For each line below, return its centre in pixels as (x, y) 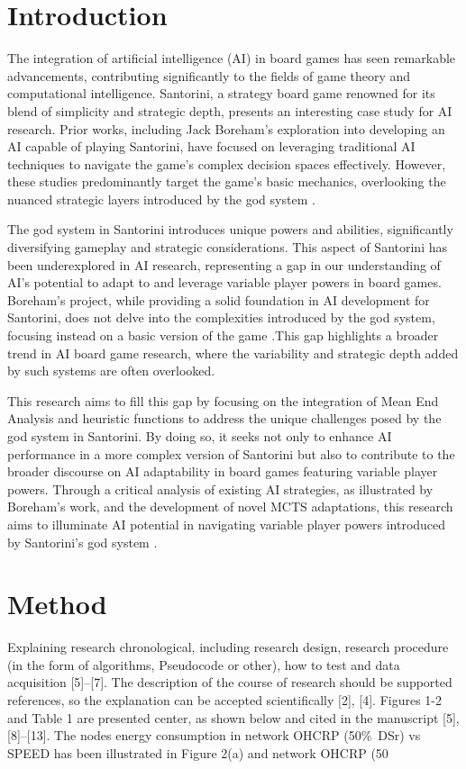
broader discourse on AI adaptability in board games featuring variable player (223, 471)
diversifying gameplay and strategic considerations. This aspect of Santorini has (227, 247)
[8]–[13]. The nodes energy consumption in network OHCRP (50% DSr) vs (214, 735)
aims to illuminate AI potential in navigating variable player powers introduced (227, 524)
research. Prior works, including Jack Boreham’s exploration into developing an (226, 128)
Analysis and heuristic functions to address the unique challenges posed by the (224, 418)
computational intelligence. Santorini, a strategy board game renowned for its (221, 93)
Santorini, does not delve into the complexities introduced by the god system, (221, 317)
